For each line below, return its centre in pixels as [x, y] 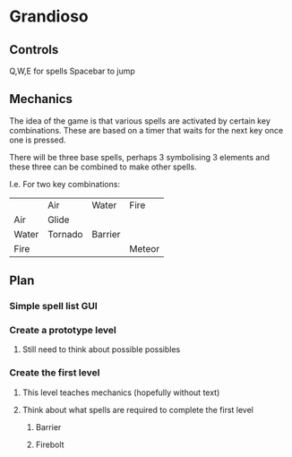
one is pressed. [38, 140]
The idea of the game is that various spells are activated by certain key [140, 121]
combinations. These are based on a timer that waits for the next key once [146, 130]
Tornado [65, 234]
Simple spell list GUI [54, 306]
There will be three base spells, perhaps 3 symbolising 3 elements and [140, 157]
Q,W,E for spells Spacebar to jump [73, 71]
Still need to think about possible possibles [101, 349]
